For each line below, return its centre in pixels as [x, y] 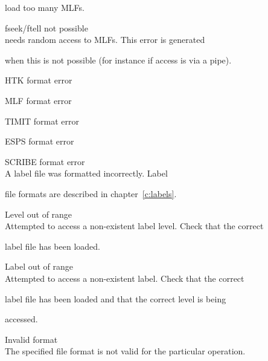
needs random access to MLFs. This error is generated [105, 40]
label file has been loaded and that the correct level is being [116, 298]
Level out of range [39, 214]
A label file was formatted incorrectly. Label [86, 173]
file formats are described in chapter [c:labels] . [91, 193]
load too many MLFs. [45, 7]
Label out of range [39, 266]
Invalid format [31, 339]
